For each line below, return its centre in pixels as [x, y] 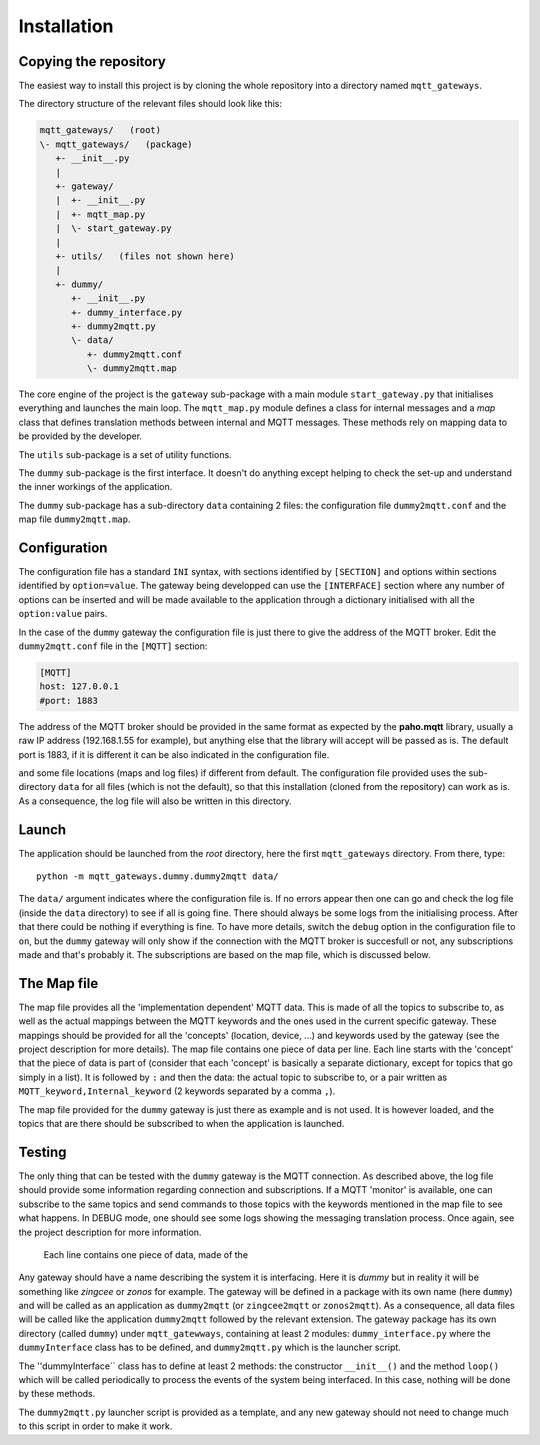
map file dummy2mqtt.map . [74, 519]
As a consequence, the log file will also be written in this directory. [155, 801]
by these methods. [57, 1394]
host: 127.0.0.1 [79, 686]
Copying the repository [92, 61]
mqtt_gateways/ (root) [100, 130]
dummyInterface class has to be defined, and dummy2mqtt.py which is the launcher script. [210, 1347]
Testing [42, 1151]
